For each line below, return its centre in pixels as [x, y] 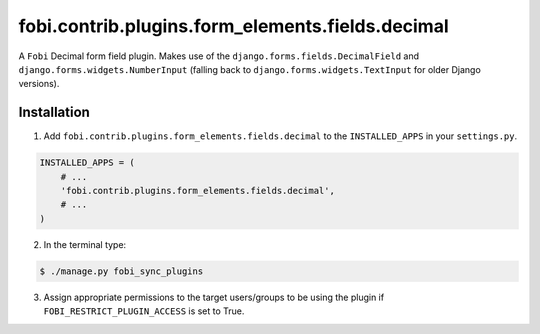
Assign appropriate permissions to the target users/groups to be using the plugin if [214, 297]
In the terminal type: [85, 244]
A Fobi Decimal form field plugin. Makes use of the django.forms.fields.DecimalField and [219, 56]
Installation [54, 112]
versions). [39, 84]
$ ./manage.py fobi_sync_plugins [121, 271]
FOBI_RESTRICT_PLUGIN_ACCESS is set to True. [144, 311]
